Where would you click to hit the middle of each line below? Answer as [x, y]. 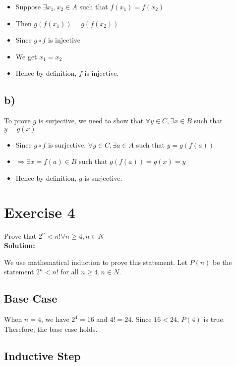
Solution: [20, 245]
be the [222, 262]
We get [26, 56]
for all [70, 272]
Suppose [28, 6]
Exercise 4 [40, 212]
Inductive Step [42, 355]
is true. [214, 319]
